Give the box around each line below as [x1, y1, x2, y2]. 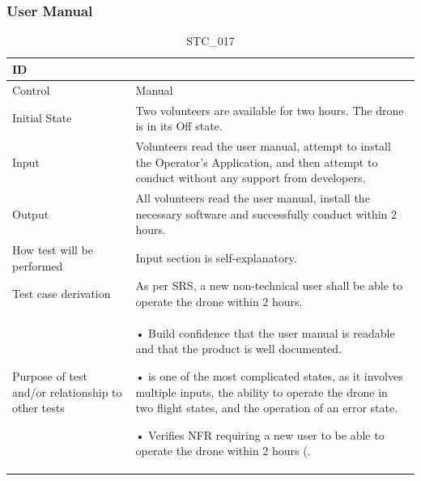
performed [12, 257, 63, 274]
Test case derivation [12, 285, 111, 302]
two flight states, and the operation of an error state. [135, 399, 398, 416]
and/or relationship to [12, 383, 122, 400]
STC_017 [186, 32, 235, 49]
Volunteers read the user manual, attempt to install [135, 137, 391, 154]
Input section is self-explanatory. [135, 249, 297, 266]
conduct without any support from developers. [135, 169, 366, 186]
